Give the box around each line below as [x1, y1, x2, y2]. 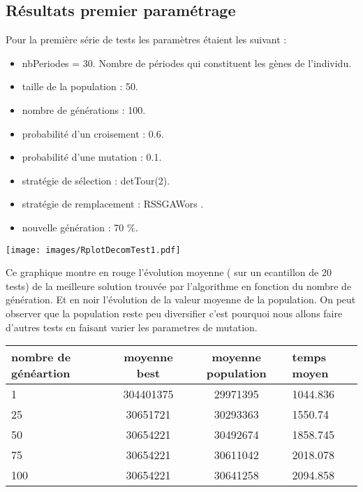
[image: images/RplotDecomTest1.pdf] [6, 245, 181, 255]
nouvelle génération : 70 [22, 219, 124, 234]
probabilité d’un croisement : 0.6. [22, 126, 164, 140]
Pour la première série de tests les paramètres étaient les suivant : [6, 32, 287, 47]
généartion [11, 365, 71, 382]
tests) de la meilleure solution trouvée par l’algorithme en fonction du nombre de [6, 278, 352, 293]
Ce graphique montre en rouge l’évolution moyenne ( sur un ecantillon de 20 [6, 265, 332, 280]
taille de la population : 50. [22, 79, 138, 94]
